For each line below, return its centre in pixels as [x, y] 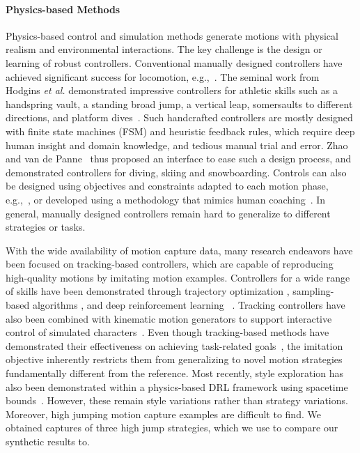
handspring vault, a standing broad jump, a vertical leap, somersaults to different [179, 103]
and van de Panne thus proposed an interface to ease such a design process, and [179, 159]
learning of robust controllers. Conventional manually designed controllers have [174, 62]
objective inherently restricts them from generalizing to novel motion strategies [174, 359]
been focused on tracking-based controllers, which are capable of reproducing [170, 264]
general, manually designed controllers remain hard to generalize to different [168, 213]
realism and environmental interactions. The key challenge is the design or [164, 49]
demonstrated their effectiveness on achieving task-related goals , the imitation [174, 345]
